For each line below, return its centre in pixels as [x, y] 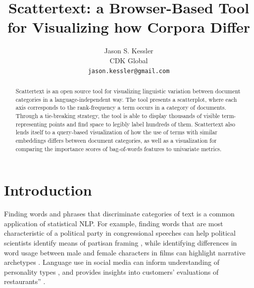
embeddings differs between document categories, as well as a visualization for [116, 140]
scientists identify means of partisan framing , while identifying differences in [121, 242]
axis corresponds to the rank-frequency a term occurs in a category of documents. [121, 107]
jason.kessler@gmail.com [129, 71]
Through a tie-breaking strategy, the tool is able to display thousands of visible [118, 115]
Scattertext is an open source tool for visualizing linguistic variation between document [128, 91]
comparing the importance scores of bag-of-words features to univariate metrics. [119, 148]
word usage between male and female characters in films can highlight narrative [125, 252]
